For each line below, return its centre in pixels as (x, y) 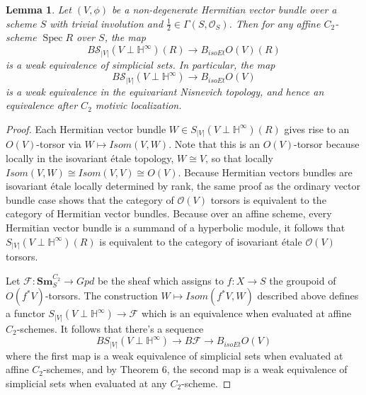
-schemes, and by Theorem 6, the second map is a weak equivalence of (195, 369)
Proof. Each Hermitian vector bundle (86, 128)
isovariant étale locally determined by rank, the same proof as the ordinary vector (183, 186)
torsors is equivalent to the (268, 199)
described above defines (308, 296)
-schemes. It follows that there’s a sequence (110, 328)
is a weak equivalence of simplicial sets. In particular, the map (141, 64)
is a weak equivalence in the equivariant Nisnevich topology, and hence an (165, 91)
